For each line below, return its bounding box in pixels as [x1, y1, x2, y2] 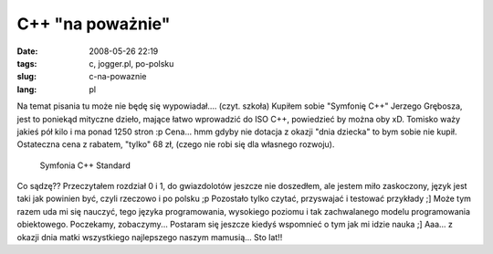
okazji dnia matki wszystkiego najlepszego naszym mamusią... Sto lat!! [16, 231, 283, 242]
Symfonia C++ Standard [39, 160, 131, 171]
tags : [16, 58, 37, 69]
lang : [16, 83, 37, 95]
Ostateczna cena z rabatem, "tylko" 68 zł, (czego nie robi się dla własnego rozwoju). [16, 139, 335, 150]
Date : [16, 46, 38, 57]
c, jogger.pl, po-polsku [89, 58, 174, 69]
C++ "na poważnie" [16, 14, 171, 34]
